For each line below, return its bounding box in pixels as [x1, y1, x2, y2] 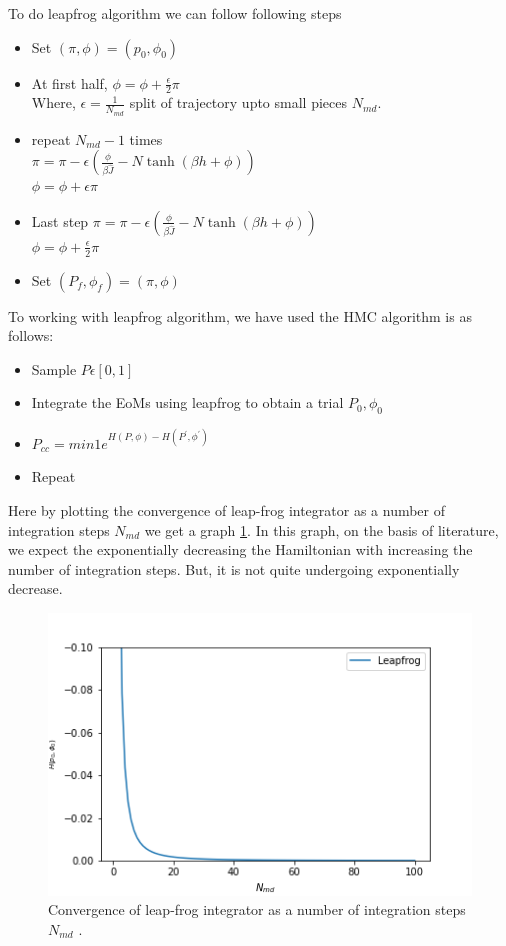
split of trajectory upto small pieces [129, 92, 347, 113]
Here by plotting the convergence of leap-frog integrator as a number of [8, 499, 446, 520]
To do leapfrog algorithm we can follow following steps [8, 3, 342, 23]
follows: [8, 325, 54, 346]
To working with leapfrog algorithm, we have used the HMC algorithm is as [8, 305, 472, 326]
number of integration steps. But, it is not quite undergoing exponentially [8, 558, 460, 579]
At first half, [31, 72, 108, 93]
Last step [31, 210, 89, 231]
